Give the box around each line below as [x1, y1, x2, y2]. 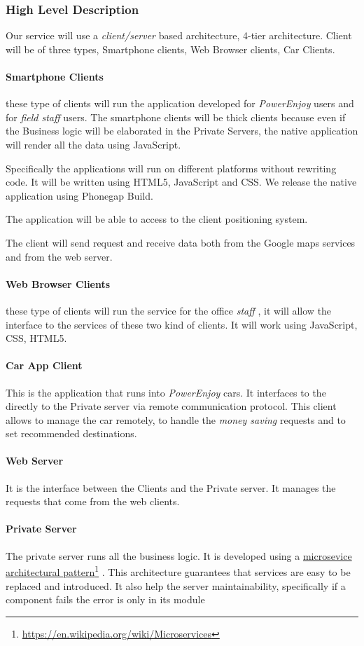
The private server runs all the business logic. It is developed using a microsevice [6, 548, 352, 563]
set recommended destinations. [6, 426, 137, 441]
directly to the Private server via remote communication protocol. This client [6, 399, 337, 413]
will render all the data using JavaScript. [6, 137, 181, 151]
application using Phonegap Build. [6, 188, 153, 202]
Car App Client [6, 358, 83, 373]
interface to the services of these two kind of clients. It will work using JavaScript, [6, 317, 358, 331]
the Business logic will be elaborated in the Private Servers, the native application [6, 123, 358, 138]
